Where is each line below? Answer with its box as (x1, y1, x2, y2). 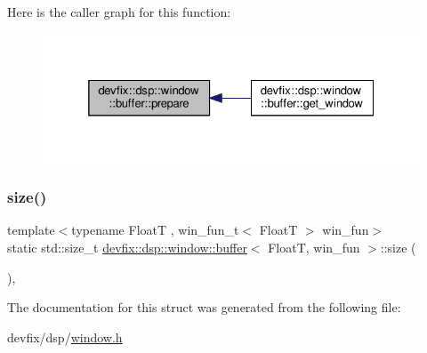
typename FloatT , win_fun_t (71, 221, 239, 239)
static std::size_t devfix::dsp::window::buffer (7, 238, 247, 257)
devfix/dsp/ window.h (7, 327, 123, 346)
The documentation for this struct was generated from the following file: (7, 298, 401, 317)
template (7, 221, 55, 239)
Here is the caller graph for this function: (7, 3, 231, 20)
